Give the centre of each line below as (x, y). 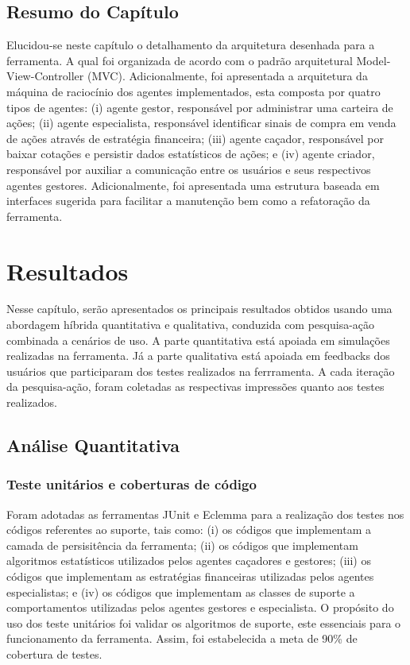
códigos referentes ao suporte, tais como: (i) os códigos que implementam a (189, 530)
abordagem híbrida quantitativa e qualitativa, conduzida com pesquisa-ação (191, 325)
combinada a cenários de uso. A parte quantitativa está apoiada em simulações (198, 340)
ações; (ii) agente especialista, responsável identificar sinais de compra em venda (201, 123)
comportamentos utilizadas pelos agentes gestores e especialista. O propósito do (200, 607)
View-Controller (45, 76)
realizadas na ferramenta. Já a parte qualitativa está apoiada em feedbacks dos (198, 356)
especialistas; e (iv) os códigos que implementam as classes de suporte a (181, 592)
